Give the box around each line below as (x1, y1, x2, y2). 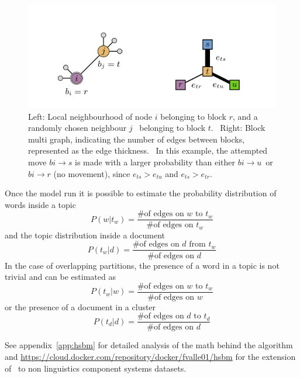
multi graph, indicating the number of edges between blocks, (28, 133, 245, 145)
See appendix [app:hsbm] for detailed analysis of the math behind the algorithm (5, 339, 293, 351)
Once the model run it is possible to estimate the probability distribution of (5, 187, 277, 199)
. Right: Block (211, 122, 265, 134)
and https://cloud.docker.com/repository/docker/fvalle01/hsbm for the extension (5, 351, 296, 362)
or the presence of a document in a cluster (5, 300, 156, 313)
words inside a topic (5, 198, 76, 210)
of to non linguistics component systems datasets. (5, 362, 187, 374)
